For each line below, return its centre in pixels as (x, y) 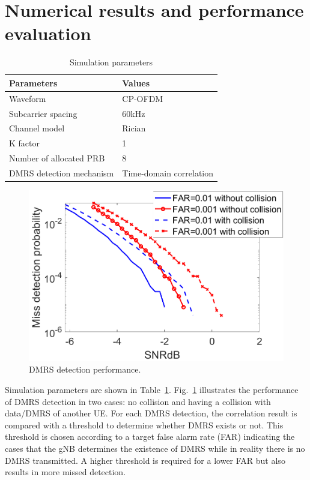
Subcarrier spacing (43, 113)
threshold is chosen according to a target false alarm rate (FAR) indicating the (150, 436)
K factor (24, 143)
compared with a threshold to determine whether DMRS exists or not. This (144, 424)
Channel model (37, 128)
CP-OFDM (143, 98)
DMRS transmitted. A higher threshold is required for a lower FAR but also (145, 460)
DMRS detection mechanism (62, 172)
